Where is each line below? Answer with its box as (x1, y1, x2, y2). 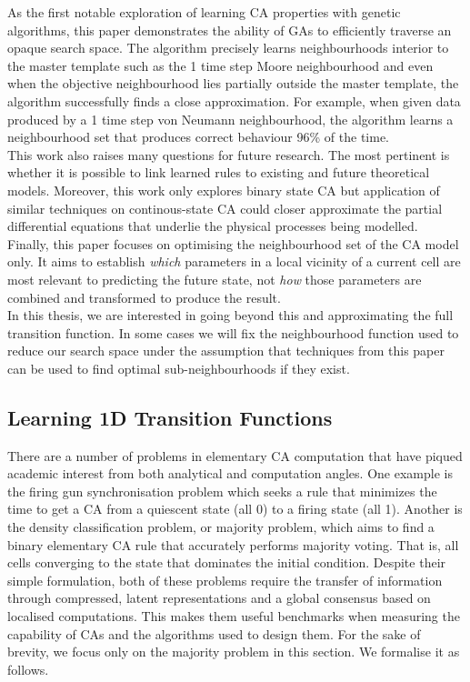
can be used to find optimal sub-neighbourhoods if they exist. (7, 358, 350, 377)
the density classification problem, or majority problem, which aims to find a (7, 517, 435, 537)
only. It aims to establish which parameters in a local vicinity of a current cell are (7, 252, 461, 271)
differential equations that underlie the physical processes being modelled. (7, 216, 418, 236)
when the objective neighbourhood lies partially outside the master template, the (7, 74, 459, 93)
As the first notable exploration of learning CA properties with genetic (7, 3, 401, 21)
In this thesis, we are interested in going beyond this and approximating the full (7, 306, 454, 325)
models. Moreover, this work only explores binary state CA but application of (7, 180, 440, 199)
